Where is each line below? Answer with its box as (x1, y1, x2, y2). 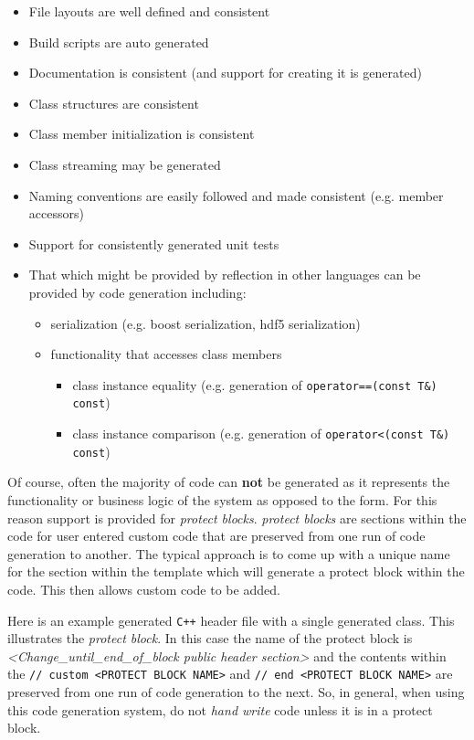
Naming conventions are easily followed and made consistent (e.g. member (28, 185, 444, 205)
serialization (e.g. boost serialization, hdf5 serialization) (50, 313, 361, 333)
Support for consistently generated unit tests (28, 234, 279, 253)
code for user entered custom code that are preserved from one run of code (7, 526, 426, 545)
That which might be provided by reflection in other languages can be (28, 265, 421, 284)
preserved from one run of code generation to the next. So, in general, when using (7, 682, 465, 701)
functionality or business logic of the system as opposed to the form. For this (7, 490, 437, 509)
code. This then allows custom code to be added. (7, 579, 280, 598)
